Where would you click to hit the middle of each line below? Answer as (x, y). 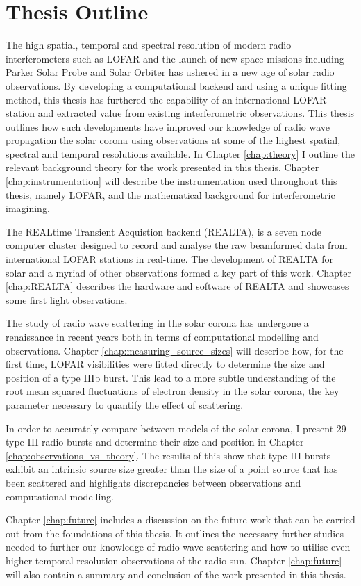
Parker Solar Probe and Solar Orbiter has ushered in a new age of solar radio (170, 72)
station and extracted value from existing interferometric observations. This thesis (180, 113)
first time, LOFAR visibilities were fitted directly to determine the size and (165, 364)
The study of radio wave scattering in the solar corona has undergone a (157, 323)
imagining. (28, 208)
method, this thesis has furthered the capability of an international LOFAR (166, 99)
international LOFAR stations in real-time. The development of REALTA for (170, 259)
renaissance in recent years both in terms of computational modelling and (162, 336)
